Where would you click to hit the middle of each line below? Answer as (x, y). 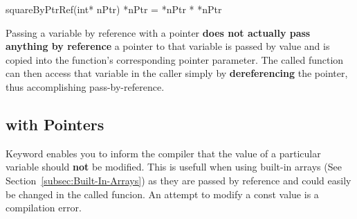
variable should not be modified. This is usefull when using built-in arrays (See (174, 167)
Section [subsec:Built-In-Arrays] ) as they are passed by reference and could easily (178, 180)
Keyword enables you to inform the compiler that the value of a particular (163, 153)
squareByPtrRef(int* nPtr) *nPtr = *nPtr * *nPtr (114, 9)
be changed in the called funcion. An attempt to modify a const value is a (162, 194)
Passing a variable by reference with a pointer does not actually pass (158, 32)
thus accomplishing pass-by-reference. (85, 86)
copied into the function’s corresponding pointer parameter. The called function (175, 59)
